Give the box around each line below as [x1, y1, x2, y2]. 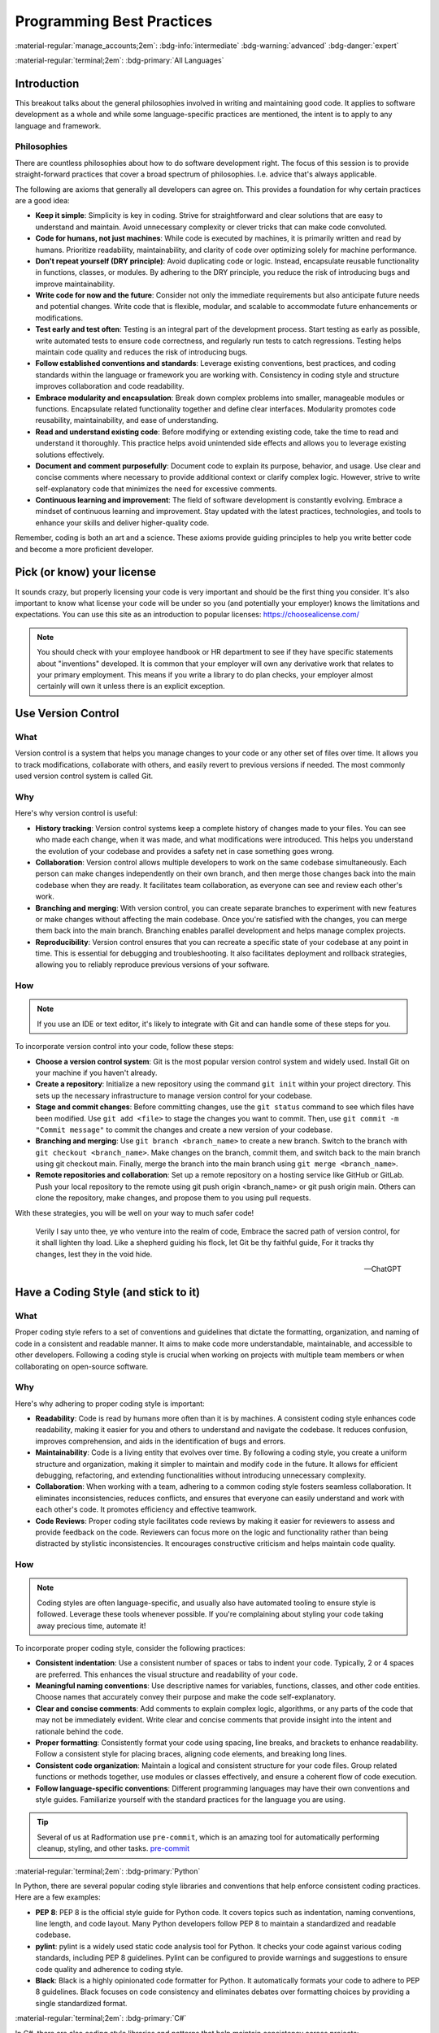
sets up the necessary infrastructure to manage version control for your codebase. [35, 1091, 313, 1100]
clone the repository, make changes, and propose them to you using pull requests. [35, 1193, 311, 1203]
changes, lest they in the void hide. [35, 1249, 153, 1259]
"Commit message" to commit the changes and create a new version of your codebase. [35, 1125, 333, 1134]
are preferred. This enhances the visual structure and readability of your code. [35, 1669, 298, 1679]
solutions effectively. [35, 450, 105, 459]
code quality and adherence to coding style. [35, 1964, 183, 1974]
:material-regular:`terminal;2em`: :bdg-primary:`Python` [15, 1866, 201, 1876]
